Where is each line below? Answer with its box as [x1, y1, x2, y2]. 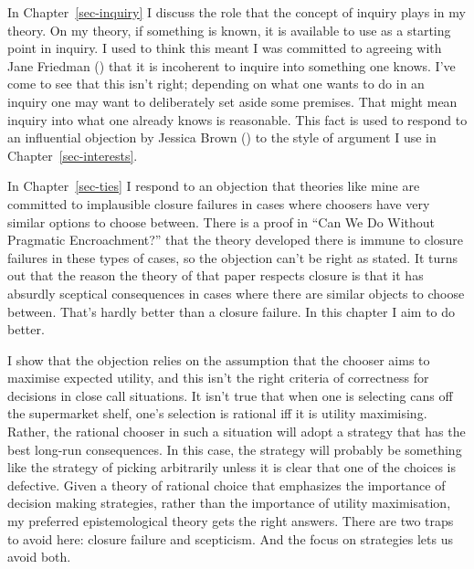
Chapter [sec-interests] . [7, 145, 138, 164]
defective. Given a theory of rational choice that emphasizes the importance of [7, 475, 446, 494]
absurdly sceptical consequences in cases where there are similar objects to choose [7, 283, 465, 302]
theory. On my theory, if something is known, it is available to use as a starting [7, 20, 451, 39]
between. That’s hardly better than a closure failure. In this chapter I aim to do [7, 301, 456, 321]
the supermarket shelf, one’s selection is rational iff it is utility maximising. [7, 404, 427, 423]
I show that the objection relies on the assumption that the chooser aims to [7, 350, 430, 369]
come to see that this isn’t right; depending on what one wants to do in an [7, 74, 425, 93]
